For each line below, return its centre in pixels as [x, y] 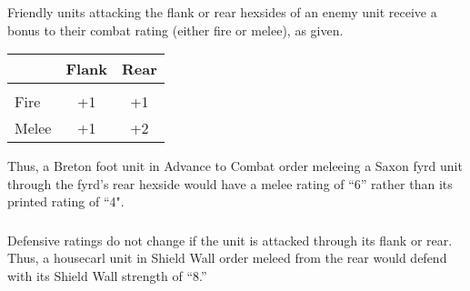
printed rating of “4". [66, 201]
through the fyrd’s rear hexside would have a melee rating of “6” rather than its [230, 183]
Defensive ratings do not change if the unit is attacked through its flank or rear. [230, 240]
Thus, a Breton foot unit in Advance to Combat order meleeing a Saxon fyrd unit [235, 166]
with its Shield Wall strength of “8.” [107, 276]
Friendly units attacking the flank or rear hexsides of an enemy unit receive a [222, 11]
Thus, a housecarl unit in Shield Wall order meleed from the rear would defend [227, 258]
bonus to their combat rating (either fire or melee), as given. [175, 30]
